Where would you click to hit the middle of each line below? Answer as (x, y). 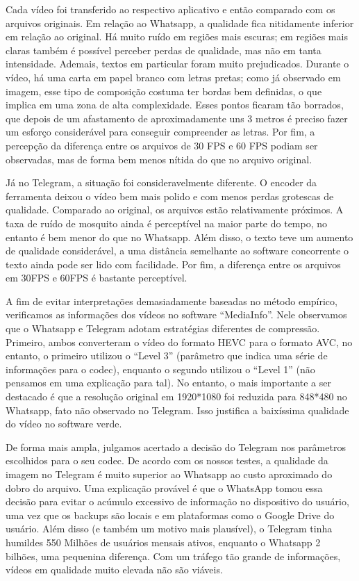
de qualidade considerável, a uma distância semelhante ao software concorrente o (177, 251)
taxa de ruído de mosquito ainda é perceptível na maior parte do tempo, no (167, 223)
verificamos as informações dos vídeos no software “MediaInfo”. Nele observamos (176, 314)
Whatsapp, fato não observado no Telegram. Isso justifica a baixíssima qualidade (177, 410)
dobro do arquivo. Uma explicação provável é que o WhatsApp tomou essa (164, 488)
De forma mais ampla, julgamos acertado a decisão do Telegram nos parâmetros (176, 447)
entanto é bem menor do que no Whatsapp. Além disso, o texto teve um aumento (179, 237)
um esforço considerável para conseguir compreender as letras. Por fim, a (160, 132)
